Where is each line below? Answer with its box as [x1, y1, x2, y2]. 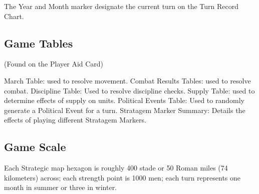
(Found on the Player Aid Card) [4, 58, 104, 69]
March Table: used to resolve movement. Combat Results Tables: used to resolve [4, 75, 251, 85]
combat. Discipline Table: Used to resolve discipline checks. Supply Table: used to [4, 85, 255, 95]
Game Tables [4, 35, 73, 50]
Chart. [4, 10, 24, 21]
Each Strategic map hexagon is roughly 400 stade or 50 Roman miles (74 [4, 162, 228, 173]
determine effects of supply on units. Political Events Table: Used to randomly [4, 95, 244, 105]
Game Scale [4, 139, 66, 154]
